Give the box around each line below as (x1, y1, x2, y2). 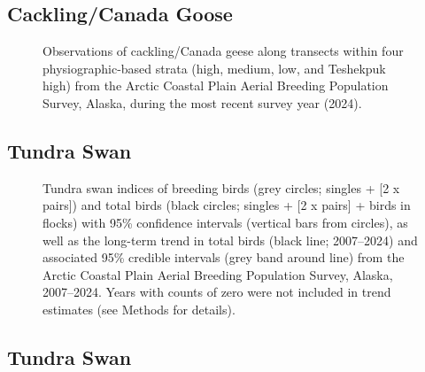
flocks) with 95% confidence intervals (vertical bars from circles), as (42, 213, 408, 231)
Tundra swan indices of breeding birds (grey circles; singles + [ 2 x (42, 178, 400, 197)
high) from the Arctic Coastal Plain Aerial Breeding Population (42, 76, 389, 95)
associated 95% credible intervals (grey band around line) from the (42, 248, 405, 267)
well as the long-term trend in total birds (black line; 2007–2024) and (42, 230, 418, 249)
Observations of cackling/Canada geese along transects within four (42, 42, 404, 60)
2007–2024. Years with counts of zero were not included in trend (42, 283, 391, 301)
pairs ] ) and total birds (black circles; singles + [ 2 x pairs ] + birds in (42, 196, 411, 214)
